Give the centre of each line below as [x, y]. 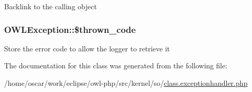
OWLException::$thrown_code [70, 29]
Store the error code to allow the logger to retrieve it [87, 48]
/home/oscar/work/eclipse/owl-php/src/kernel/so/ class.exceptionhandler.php [126, 83]
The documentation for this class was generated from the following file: [116, 66]
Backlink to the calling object [51, 6]
